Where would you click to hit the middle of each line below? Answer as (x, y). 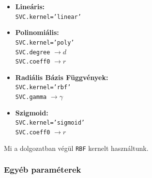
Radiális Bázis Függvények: (62, 77)
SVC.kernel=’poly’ (45, 42)
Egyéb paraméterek (43, 170)
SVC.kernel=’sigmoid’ (50, 123)
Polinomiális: (37, 32)
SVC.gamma (31, 97)
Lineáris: (30, 6)
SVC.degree (33, 52)
